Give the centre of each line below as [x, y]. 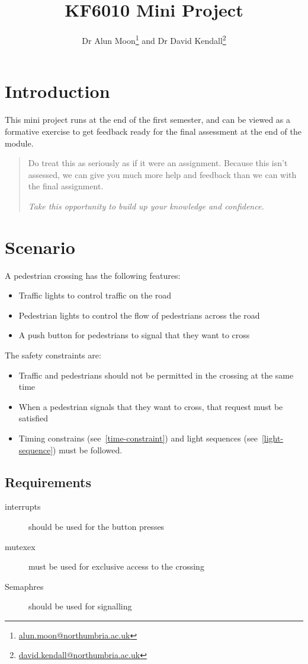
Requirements [48, 482]
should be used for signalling [80, 606]
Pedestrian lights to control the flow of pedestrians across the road [139, 315]
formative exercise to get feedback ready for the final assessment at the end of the [153, 131]
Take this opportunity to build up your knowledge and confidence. [146, 206]
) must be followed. [88, 449]
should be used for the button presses [97, 526]
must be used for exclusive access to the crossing [116, 566]
